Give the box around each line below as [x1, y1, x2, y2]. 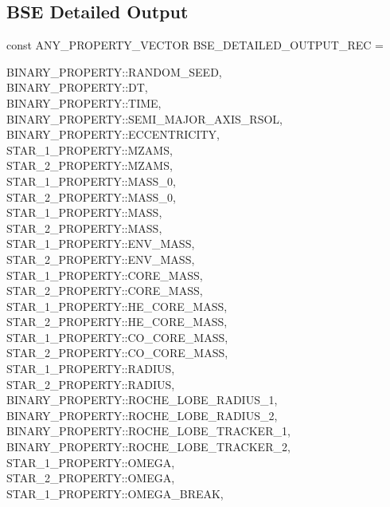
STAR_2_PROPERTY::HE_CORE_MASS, [6, 313, 228, 330]
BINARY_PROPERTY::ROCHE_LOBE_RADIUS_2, [6, 407, 278, 423]
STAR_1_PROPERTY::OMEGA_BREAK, [6, 485, 224, 501]
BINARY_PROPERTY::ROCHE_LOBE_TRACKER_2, [6, 438, 291, 455]
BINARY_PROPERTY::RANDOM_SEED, [6, 63, 222, 80]
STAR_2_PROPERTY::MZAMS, [6, 157, 173, 174]
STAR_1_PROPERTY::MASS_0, [6, 172, 176, 189]
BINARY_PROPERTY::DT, [6, 79, 148, 96]
